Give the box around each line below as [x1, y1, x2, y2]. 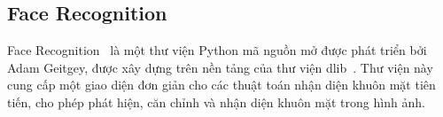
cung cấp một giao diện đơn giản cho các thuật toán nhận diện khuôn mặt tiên [7, 75, 436, 94]
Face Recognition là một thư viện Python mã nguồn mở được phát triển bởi [7, 41, 427, 59]
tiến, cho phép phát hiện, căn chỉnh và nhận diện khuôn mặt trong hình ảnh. [7, 92, 425, 111]
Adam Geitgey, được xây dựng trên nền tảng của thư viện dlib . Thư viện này [7, 58, 433, 76]
